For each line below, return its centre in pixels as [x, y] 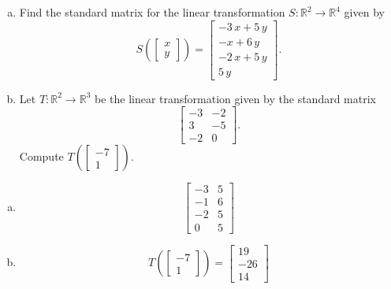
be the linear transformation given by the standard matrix [235, 98]
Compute [41, 156]
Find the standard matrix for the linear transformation [152, 12]
